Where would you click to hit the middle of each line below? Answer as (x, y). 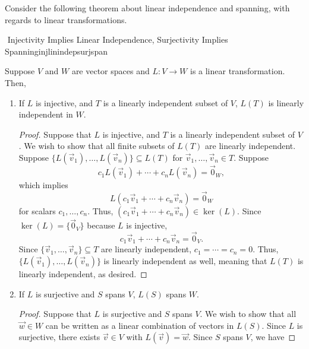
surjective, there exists (59, 337)
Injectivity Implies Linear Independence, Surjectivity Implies (118, 39)
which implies (43, 185)
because (101, 225)
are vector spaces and (111, 71)
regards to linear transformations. (66, 19)
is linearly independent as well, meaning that (185, 261)
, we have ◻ (273, 337)
